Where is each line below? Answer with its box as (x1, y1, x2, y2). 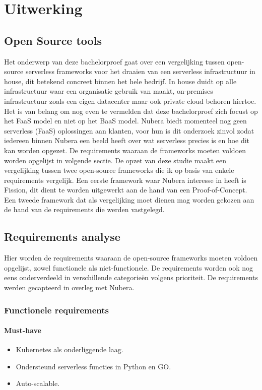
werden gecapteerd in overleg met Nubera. (4, 282, 135, 293)
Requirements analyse (4, 229, 120, 244)
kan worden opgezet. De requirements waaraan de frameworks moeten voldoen (4, 145, 246, 155)
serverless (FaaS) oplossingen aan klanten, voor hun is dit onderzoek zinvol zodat (4, 125, 254, 136)
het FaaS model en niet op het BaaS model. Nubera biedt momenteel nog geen (4, 115, 247, 126)
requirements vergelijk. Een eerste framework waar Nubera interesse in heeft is (4, 174, 246, 185)
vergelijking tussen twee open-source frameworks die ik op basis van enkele (4, 165, 234, 175)
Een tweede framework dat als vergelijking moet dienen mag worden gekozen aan (4, 194, 254, 205)
